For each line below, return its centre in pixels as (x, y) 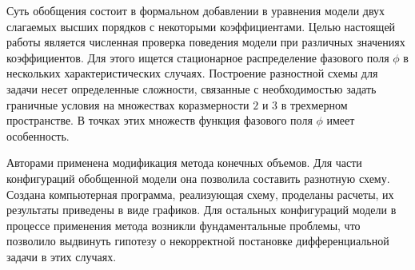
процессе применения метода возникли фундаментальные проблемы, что (184, 225)
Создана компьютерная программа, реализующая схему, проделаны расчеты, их (200, 194)
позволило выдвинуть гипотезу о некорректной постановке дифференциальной (198, 241)
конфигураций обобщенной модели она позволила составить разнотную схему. (198, 178)
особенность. (38, 135)
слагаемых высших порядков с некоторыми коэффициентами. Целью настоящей (201, 26)
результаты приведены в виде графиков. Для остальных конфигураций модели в (202, 210)
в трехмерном (314, 104)
